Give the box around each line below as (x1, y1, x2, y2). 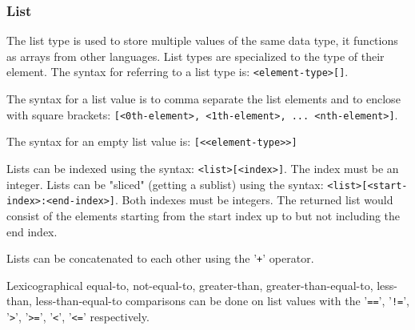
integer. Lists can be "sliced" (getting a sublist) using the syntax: (6, 175, 324, 192)
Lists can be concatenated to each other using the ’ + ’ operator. (6, 250, 314, 267)
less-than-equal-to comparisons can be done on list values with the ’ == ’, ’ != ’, (35, 292, 410, 309)
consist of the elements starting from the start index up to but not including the (6, 207, 401, 223)
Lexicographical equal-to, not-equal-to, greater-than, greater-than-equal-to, (6, 276, 373, 293)
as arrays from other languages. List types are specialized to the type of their (6, 47, 385, 64)
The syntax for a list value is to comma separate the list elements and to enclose (6, 91, 401, 107)
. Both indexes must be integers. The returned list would (115, 191, 393, 208)
